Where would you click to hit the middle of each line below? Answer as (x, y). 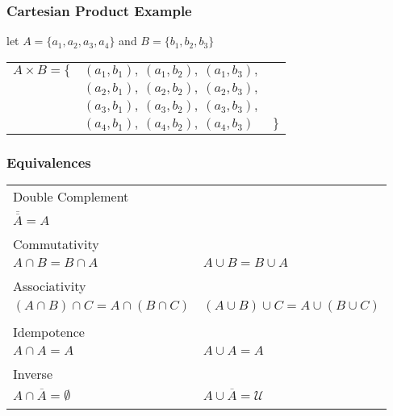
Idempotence (49, 332)
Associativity (50, 286)
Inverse (33, 374)
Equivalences (49, 162)
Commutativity (56, 244)
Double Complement (71, 197)
